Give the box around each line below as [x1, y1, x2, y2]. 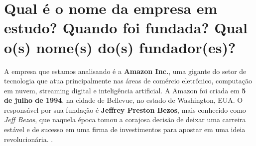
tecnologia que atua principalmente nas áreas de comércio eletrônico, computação [4, 75, 253, 86]
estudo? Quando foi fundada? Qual [4, 17, 248, 38]
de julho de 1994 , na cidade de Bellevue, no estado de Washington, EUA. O [4, 95, 243, 105]
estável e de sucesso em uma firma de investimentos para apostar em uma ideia [4, 124, 246, 135]
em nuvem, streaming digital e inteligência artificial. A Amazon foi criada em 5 [4, 85, 246, 95]
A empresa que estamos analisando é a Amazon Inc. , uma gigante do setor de [4, 66, 247, 76]
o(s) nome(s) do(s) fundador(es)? [4, 37, 236, 57]
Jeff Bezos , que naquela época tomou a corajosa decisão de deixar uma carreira [4, 114, 246, 125]
